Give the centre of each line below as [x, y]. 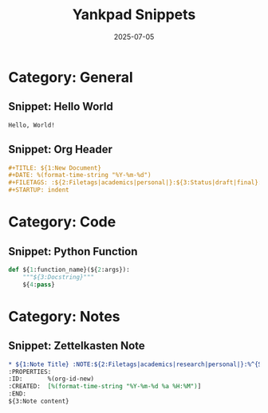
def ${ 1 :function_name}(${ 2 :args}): [69, 270]
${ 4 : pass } [39, 285]
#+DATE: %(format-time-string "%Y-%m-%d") [80, 175]
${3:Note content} [39, 401]
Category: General [71, 77]
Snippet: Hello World [61, 106]
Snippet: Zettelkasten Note [77, 346]
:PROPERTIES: [30, 372]
